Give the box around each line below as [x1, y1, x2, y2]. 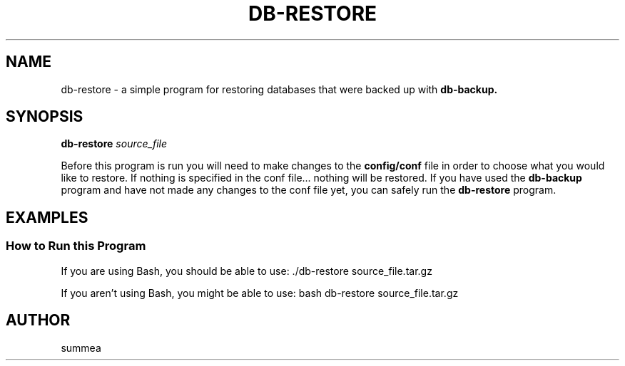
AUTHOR [6, 311, 71, 330]
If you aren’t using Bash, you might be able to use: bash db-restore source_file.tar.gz [61, 286, 459, 299]
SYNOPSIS [6, 108, 83, 126]
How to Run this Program [6, 239, 146, 253]
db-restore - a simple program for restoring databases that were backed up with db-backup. [61, 83, 498, 95]
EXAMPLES [6, 208, 88, 226]
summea [61, 341, 101, 354]
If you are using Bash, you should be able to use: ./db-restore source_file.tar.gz [61, 264, 432, 277]
